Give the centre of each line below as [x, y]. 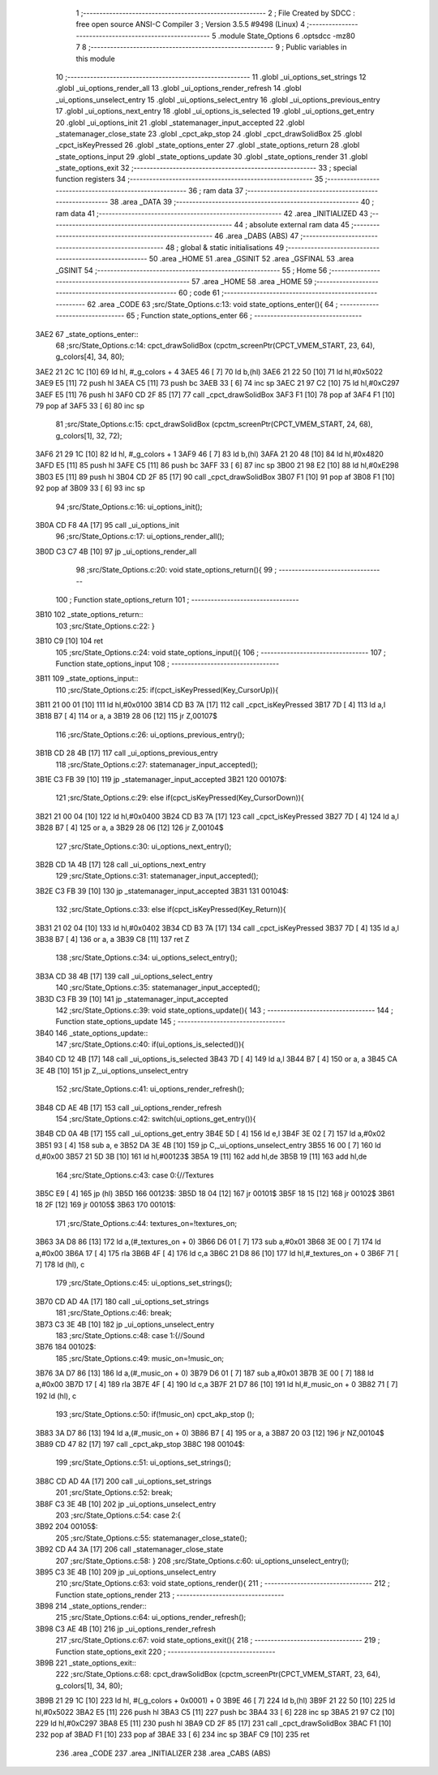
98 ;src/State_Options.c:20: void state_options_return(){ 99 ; [176, 570]
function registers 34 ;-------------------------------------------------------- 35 [189, 179]
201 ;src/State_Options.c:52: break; [114, 1492]
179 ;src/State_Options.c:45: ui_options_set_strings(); [144, 1283]
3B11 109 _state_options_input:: [87, 679]
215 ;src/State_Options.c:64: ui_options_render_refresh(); [151, 1617]
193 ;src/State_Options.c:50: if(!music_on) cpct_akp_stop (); [155, 1414]
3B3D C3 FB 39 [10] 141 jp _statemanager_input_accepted [132, 999]
